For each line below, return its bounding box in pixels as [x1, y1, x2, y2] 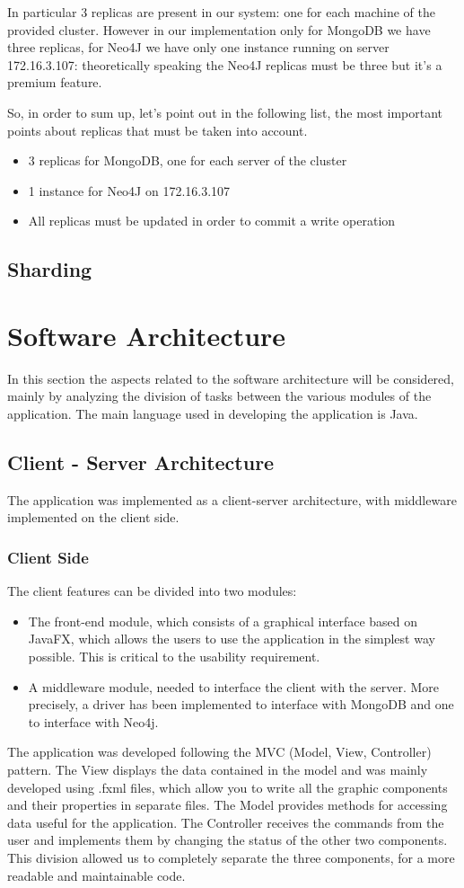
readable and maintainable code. [7, 866, 186, 884]
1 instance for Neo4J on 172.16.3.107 [28, 181, 231, 200]
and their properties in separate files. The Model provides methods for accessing [7, 795, 448, 814]
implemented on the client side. [7, 508, 179, 527]
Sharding [7, 255, 92, 283]
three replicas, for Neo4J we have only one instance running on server [7, 38, 390, 57]
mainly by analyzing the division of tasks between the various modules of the [7, 386, 432, 405]
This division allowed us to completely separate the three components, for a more [7, 848, 455, 866]
